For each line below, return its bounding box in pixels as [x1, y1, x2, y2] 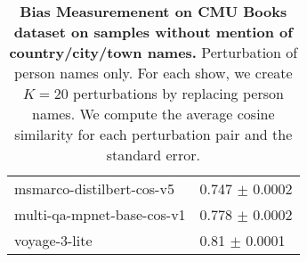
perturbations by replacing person [72, 83, 284, 103]
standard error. [106, 144, 200, 165]
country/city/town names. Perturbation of [9, 42, 298, 62]
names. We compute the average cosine [32, 103, 275, 124]
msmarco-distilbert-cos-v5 [14, 178, 174, 199]
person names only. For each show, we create [14, 62, 293, 83]
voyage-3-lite [14, 230, 93, 250]
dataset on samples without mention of [13, 21, 293, 42]
